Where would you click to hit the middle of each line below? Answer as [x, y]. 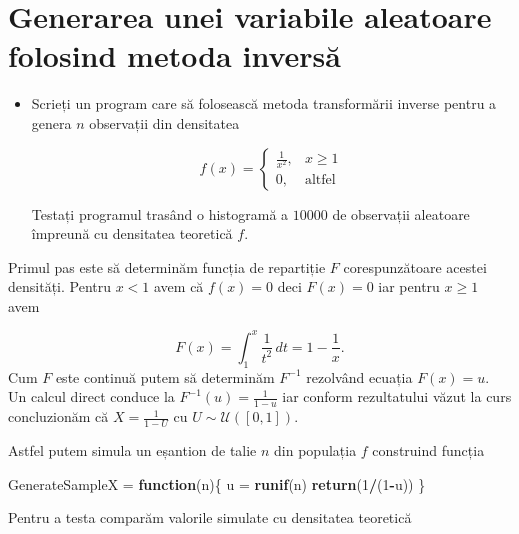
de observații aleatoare [401, 213]
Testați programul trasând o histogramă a [160, 213]
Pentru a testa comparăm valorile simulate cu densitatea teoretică [210, 517]
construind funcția [428, 450]
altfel [320, 180]
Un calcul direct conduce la [91, 396]
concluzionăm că [58, 416]
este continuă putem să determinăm [165, 376]
